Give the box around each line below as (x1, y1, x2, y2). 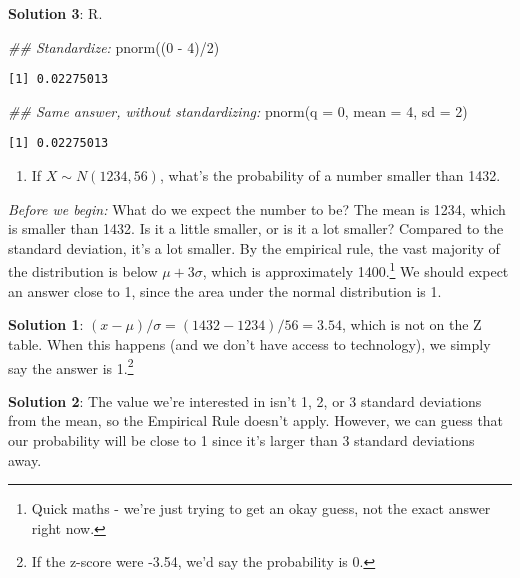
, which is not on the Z (341, 314, 482, 335)
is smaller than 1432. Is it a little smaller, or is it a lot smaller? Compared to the (8, 218, 504, 239)
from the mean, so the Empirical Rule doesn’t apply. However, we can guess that (8, 410, 504, 431)
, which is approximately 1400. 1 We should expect (202, 258, 509, 282)
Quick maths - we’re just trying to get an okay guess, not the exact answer (31, 498, 491, 519)
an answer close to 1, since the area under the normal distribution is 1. (8, 280, 442, 301)
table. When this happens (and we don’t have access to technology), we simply (8, 333, 491, 354)
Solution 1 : (8, 314, 84, 335)
